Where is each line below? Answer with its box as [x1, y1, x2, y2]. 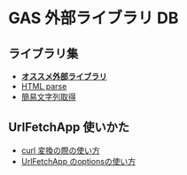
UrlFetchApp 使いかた [8, 120, 130, 135]
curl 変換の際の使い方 [20, 145, 100, 156]
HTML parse [20, 81, 67, 91]
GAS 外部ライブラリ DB [8, 8, 179, 28]
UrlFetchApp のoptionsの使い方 [20, 156, 136, 166]
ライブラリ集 [8, 46, 79, 61]
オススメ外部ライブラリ [20, 72, 107, 81]
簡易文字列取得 [20, 92, 76, 102]
